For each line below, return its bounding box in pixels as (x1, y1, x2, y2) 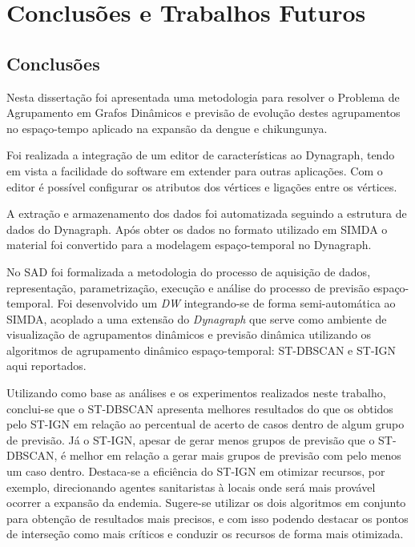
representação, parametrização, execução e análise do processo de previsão (6, 279, 370, 296)
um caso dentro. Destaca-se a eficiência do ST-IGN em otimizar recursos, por (6, 463, 385, 480)
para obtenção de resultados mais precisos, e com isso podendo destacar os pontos (6, 509, 409, 526)
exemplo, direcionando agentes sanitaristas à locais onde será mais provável (6, 478, 376, 495)
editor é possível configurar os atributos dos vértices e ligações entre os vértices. (6, 178, 397, 195)
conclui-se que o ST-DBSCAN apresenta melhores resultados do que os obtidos (6, 400, 393, 416)
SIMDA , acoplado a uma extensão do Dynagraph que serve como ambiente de (6, 310, 387, 327)
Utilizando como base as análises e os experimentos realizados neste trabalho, (6, 384, 386, 401)
